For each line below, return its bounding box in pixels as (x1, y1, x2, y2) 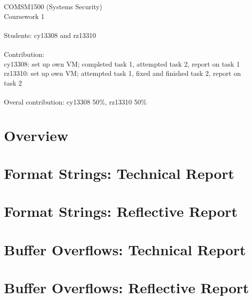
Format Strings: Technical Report (4, 163, 234, 183)
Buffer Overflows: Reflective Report (4, 278, 249, 298)
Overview (4, 125, 69, 145)
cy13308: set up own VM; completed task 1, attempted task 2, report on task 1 (4, 58, 240, 69)
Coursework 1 (4, 11, 45, 21)
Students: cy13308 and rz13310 (4, 30, 96, 40)
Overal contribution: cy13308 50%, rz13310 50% (4, 96, 147, 106)
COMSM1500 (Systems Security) (4, 1, 103, 11)
